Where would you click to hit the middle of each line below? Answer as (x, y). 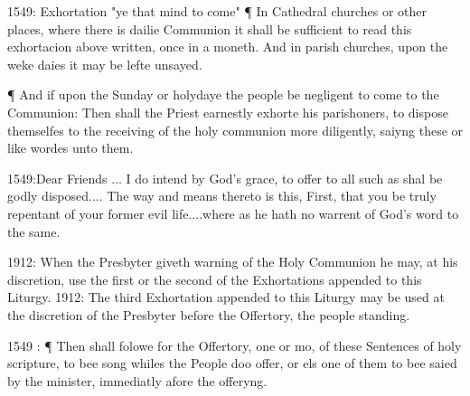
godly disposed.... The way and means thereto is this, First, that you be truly (222, 196)
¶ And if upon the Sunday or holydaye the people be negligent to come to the (223, 94)
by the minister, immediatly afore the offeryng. (137, 380)
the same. (34, 231)
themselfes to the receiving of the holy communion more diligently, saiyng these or (235, 130)
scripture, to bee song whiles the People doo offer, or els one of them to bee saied (232, 363)
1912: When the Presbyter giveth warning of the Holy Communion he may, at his (233, 262)
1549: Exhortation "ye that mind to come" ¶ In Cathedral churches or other (217, 11)
